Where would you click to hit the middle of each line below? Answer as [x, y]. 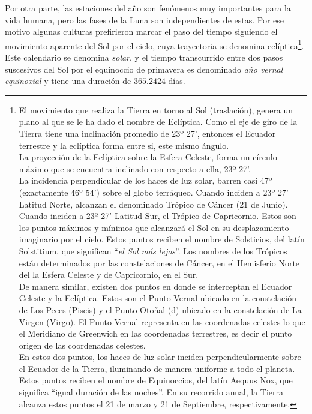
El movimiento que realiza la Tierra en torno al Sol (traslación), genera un [156, 109]
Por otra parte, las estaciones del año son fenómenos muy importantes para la [148, 8]
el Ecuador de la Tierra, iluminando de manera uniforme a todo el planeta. [157, 368]
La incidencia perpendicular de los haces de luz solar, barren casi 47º [145, 180]
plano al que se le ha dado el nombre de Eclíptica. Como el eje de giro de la [158, 121]
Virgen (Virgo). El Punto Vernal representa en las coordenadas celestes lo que [162, 321]
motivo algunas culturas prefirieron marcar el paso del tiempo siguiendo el [141, 31]
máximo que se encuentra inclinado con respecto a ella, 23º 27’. [135, 168]
